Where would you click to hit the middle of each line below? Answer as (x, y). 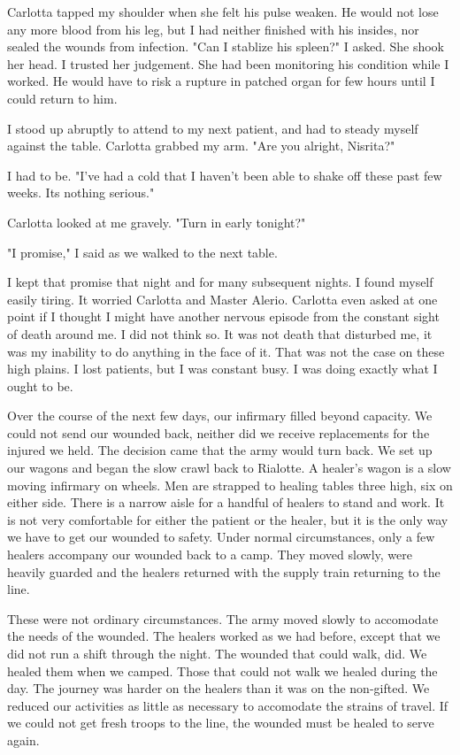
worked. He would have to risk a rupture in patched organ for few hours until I (221, 81)
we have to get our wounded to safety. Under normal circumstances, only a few (221, 537)
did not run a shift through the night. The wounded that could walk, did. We (217, 653)
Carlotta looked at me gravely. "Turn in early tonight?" (157, 222)
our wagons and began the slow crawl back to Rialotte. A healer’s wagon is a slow (229, 468)
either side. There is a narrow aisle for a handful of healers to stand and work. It (226, 502)
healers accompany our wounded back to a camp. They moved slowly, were (210, 555)
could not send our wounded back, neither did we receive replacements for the (218, 432)
